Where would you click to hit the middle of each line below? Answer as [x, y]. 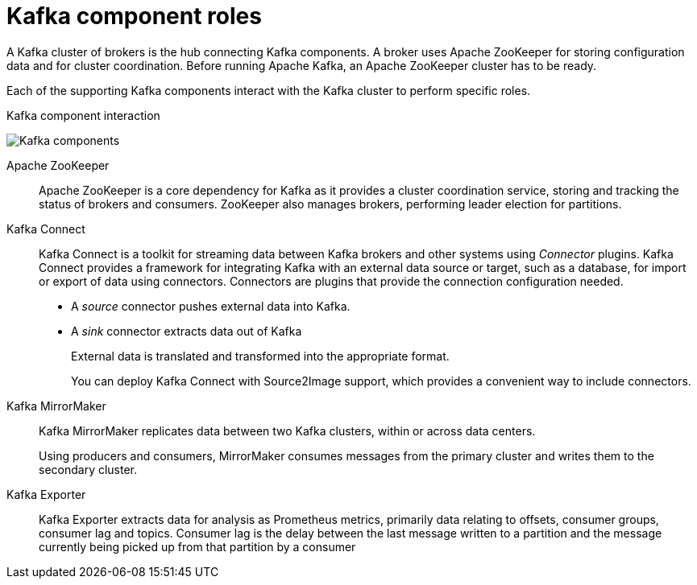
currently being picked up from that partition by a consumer [197, 546]
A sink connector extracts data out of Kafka [187, 331]
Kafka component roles [134, 16]
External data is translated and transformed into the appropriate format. [260, 356]
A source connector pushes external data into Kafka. [211, 306]
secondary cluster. [88, 469]
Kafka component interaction [83, 115]
